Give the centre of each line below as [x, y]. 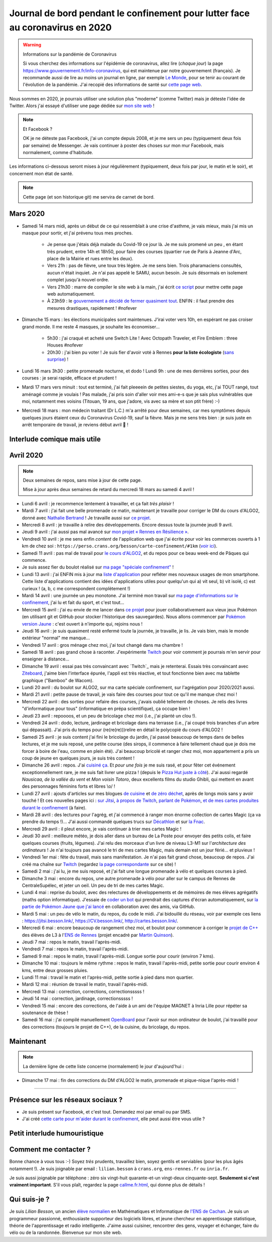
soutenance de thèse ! [45, 1013]
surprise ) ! [58, 359]
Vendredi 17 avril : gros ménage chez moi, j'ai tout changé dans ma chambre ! [103, 645]
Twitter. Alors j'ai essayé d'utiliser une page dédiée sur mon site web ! [82, 106]
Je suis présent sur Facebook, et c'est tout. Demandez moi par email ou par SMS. [107, 1112]
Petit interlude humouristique [56, 1134]
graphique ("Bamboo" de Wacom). [58, 680]
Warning [32, 45]
